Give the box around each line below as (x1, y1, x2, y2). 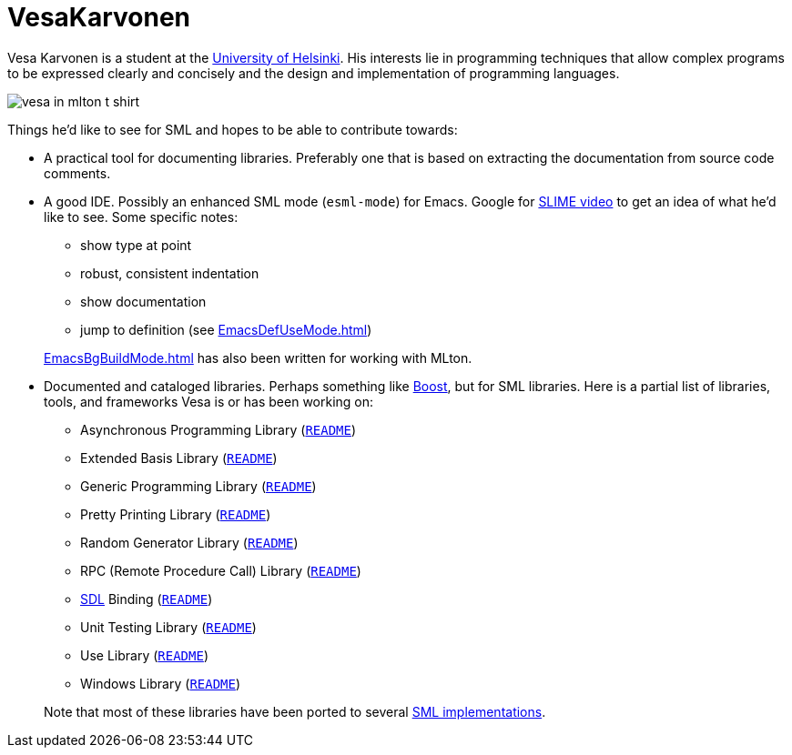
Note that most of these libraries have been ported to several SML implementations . (44, 703, 546, 720)
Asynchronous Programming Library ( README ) (80, 421, 357, 438)
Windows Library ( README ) (80, 675, 241, 691)
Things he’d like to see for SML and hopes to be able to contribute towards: (7, 121, 458, 137)
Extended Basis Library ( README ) (80, 449, 278, 466)
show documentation (80, 293, 207, 309)
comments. (44, 165, 111, 181)
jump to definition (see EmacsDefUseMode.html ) (80, 321, 372, 337)
